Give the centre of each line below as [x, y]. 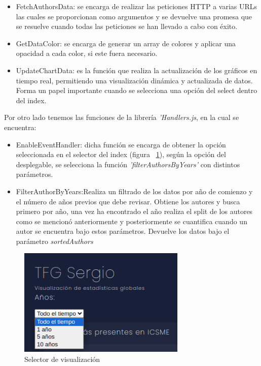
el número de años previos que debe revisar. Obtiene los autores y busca [128, 201]
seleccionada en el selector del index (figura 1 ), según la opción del [121, 154]
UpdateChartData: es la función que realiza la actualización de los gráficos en [137, 70]
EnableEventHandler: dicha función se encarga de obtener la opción [121, 144]
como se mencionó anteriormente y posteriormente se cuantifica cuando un [132, 221]
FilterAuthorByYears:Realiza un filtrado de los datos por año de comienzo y [134, 191]
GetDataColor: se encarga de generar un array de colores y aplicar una [126, 43]
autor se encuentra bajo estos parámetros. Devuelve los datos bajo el [123, 231]
